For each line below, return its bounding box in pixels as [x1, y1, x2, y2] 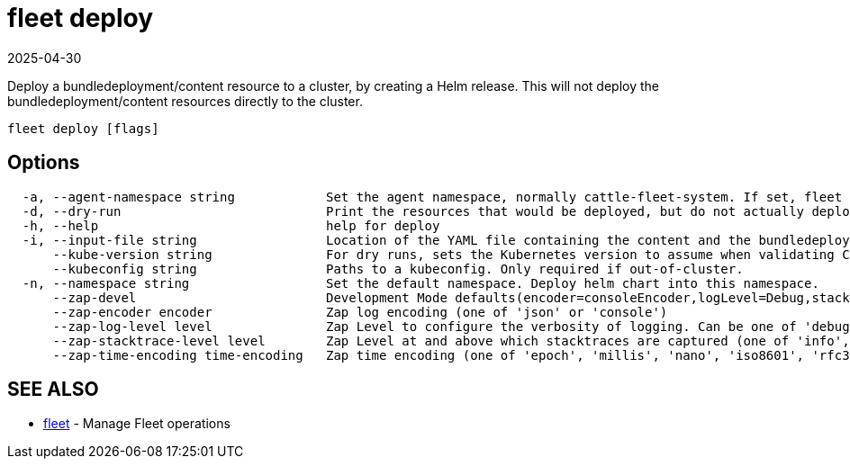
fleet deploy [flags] [7, 121, 159, 136]
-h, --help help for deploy [22, 218, 440, 233]
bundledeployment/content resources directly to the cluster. [7, 93, 363, 109]
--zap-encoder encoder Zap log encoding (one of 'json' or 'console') [52, 304, 668, 319]
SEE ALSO [7, 378, 99, 401]
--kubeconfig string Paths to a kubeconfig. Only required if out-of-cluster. [52, 261, 744, 276]
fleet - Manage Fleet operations [43, 416, 231, 432]
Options [7, 151, 80, 175]
